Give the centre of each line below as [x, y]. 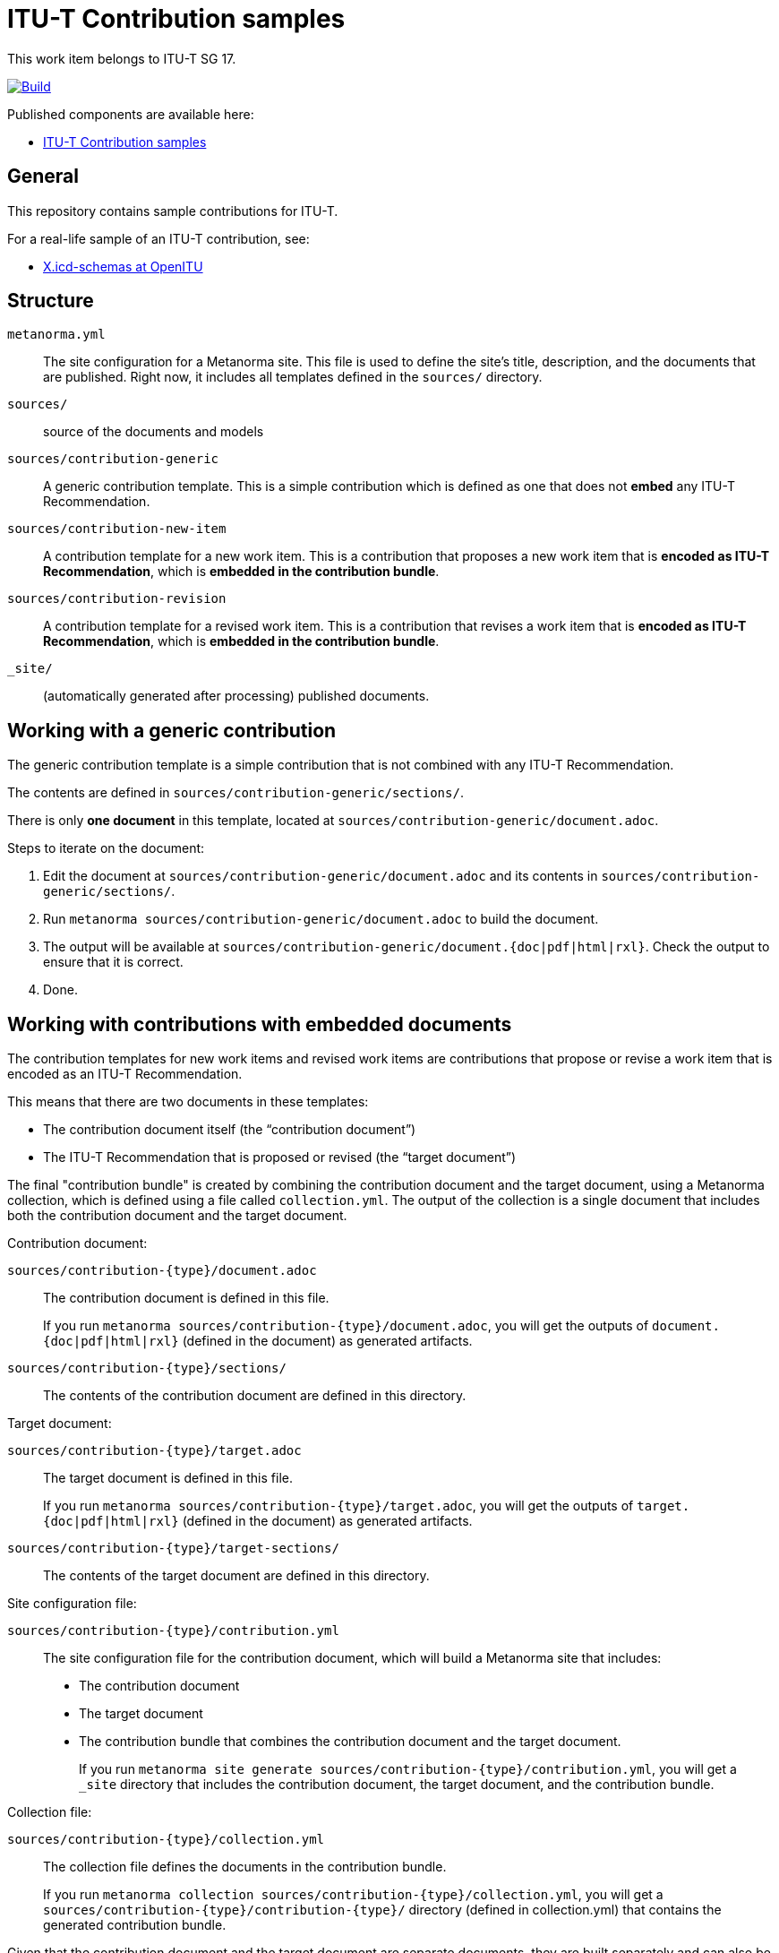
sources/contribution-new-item [117, 529]
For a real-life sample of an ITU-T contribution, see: [158, 238]
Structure [51, 301]
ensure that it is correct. [113, 962]
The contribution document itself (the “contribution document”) [230, 1130]
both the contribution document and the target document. [177, 1216]
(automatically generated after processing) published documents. [236, 696]
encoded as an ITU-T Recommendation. [125, 1074]
